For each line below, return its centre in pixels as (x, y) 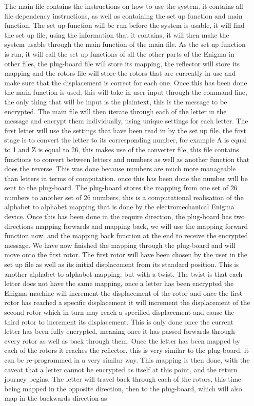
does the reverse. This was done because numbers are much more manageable (120, 169)
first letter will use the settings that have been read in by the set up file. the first (126, 130)
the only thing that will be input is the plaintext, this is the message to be (116, 101)
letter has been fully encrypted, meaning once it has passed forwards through (120, 331)
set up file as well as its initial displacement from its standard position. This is (122, 264)
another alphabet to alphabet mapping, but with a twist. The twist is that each (124, 274)
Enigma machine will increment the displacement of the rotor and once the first (124, 293)
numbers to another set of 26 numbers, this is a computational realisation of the (124, 197)
